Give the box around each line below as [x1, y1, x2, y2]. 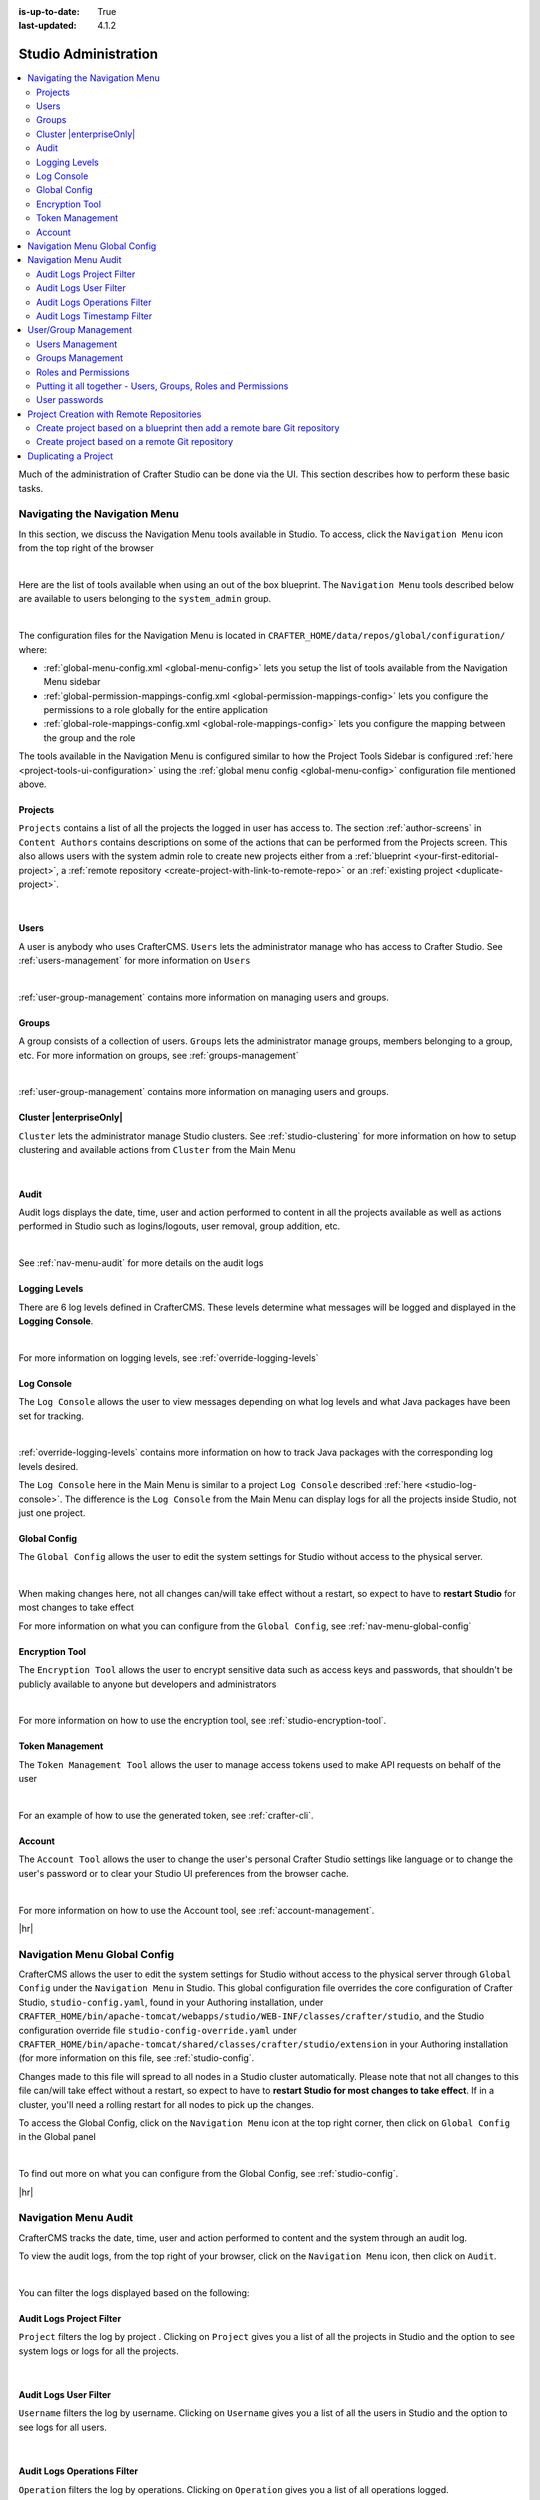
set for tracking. [18, 1410, 85, 1422]
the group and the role [43, 731, 136, 744]
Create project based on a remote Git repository [36, 436, 234, 448]
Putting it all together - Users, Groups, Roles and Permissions [36, 380, 289, 392]
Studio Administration [18, 46, 159, 63]
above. [18, 778, 47, 790]
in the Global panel [18, 2131, 97, 2143]
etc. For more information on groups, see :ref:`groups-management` [18, 1049, 299, 1061]
